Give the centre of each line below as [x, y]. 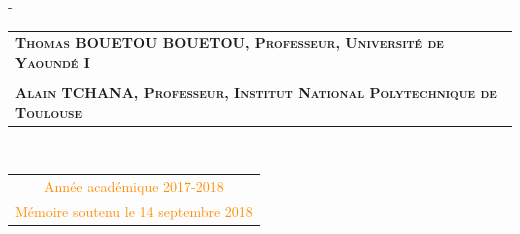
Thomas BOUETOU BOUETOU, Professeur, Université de [229, 42]
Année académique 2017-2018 [134, 186]
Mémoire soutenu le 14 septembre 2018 [134, 210]
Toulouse [49, 111]
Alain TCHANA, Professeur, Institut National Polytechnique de [256, 92]
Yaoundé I [52, 61]
